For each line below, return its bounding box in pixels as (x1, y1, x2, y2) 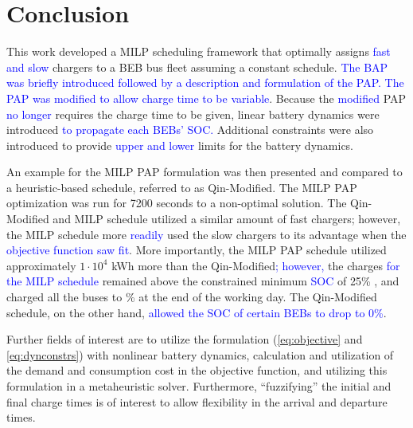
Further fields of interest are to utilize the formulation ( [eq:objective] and (6, 331, 363, 348)
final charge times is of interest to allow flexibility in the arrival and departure (6, 393, 388, 410)
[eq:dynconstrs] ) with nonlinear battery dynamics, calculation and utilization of (6, 346, 394, 363)
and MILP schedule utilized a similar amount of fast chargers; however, (53, 210, 401, 227)
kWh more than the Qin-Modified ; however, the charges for (111, 257, 400, 273)
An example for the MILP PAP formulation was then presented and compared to (6, 163, 403, 180)
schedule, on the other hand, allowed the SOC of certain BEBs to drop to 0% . (6, 304, 387, 320)
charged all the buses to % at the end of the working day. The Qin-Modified (6, 289, 377, 305)
